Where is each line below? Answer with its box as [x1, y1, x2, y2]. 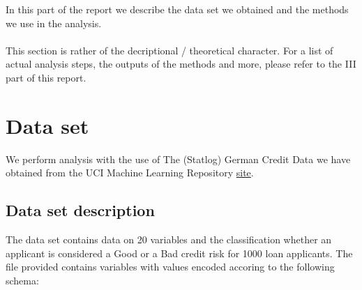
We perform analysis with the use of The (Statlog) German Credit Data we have [6, 151, 351, 166]
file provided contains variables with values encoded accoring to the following [6, 259, 335, 274]
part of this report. [6, 70, 86, 84]
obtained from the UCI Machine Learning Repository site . [6, 165, 254, 180]
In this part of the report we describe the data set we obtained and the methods [6, 2, 349, 16]
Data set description [6, 199, 155, 221]
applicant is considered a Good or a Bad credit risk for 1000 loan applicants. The [6, 245, 353, 260]
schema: [6, 273, 39, 287]
